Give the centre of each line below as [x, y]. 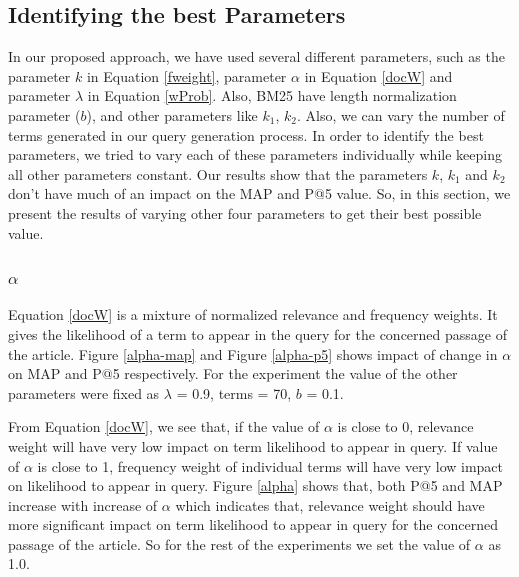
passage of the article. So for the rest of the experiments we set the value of [239, 543]
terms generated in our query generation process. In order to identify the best [246, 134]
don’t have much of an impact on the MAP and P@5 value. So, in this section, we [259, 193]
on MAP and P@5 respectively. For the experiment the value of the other [233, 373]
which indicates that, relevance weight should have [330, 504]
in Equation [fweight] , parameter [186, 75]
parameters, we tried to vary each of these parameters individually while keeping [255, 154]
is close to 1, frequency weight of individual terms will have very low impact [270, 465]
